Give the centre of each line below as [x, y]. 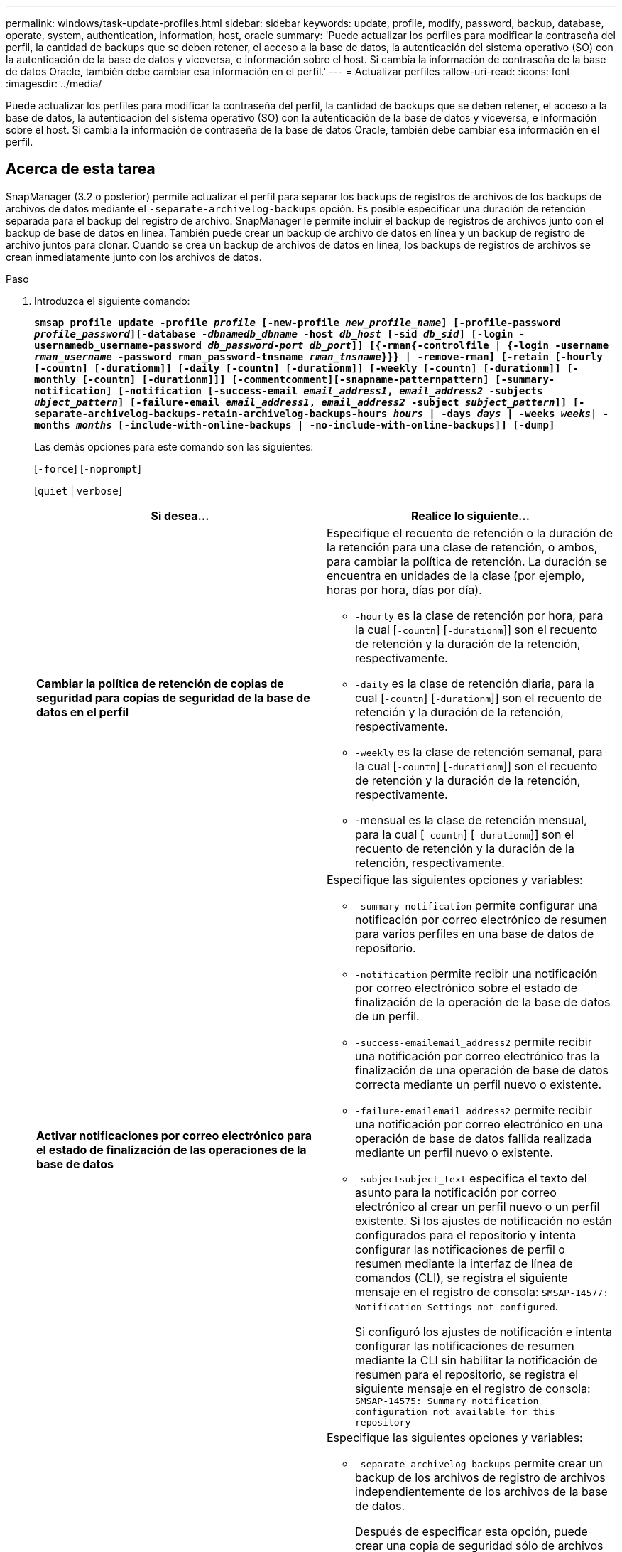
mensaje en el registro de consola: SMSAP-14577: [482, 1292]
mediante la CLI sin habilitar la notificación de [476, 1360]
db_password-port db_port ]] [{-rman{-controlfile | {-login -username [408, 345]
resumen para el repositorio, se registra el [467, 1374]
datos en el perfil [83, 712]
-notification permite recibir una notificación [476, 973]
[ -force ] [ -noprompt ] [88, 468]
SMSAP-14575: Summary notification [447, 1401]
